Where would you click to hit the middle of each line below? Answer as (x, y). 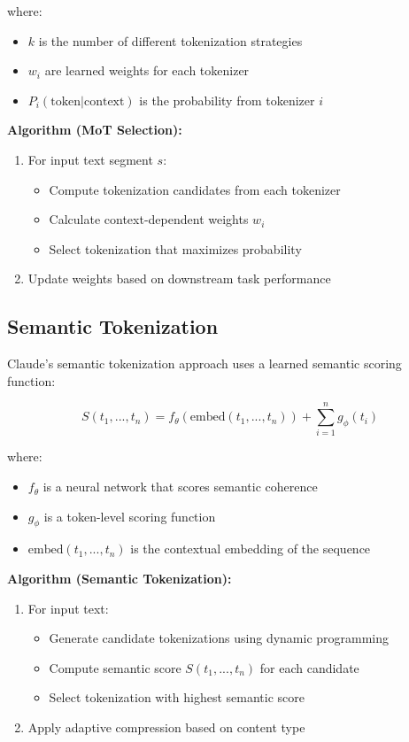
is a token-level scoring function (130, 516)
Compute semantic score (115, 667)
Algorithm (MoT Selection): (95, 130)
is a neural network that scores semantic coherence (180, 487)
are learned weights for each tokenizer (147, 70)
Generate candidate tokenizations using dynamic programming (219, 638)
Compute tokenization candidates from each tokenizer (195, 189)
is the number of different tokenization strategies (170, 40)
